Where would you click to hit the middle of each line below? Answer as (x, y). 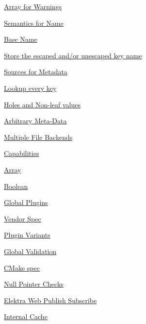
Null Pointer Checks (34, 284)
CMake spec (22, 267)
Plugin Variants (27, 235)
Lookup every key (30, 88)
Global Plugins (26, 202)
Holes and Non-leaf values (42, 104)
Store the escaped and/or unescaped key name (73, 55)
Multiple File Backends (38, 137)
